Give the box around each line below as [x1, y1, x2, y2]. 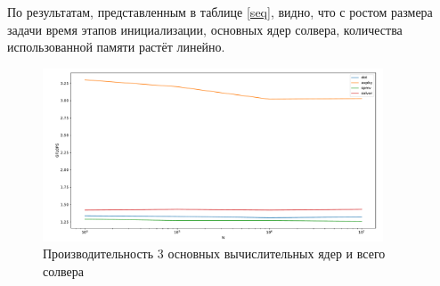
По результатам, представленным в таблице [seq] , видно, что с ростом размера [7, 3, 433, 20]
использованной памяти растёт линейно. [7, 37, 225, 56]
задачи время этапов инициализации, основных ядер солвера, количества [7, 20, 403, 38]
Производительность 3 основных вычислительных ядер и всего [43, 244, 386, 263]
